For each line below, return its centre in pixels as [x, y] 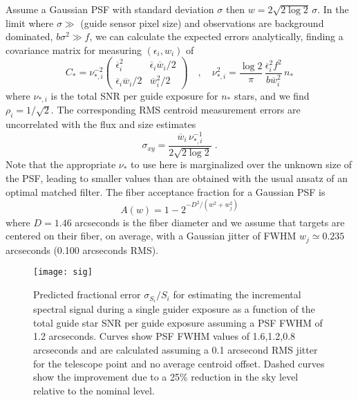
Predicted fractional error [87, 294]
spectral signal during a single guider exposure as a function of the [174, 309]
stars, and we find [272, 95]
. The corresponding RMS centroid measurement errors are [176, 110]
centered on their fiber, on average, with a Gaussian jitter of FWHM [151, 236]
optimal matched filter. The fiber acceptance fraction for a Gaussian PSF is [166, 191]
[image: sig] [63, 272]
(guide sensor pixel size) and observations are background [202, 22]
